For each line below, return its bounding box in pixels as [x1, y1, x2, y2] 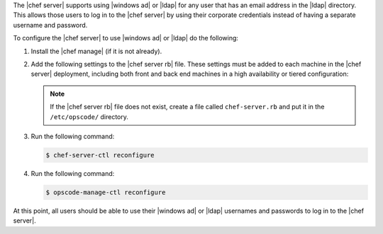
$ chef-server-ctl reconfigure [45, 151, 155, 159]
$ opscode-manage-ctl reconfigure [45, 188, 166, 196]
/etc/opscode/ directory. [50, 112, 129, 121]
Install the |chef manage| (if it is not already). [30, 47, 162, 55]
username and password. [13, 21, 88, 29]
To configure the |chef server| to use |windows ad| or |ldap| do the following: [13, 34, 239, 43]
